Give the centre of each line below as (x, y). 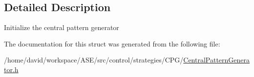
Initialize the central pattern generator (62, 27)
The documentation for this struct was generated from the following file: (112, 43)
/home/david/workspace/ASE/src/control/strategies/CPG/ (94, 60)
